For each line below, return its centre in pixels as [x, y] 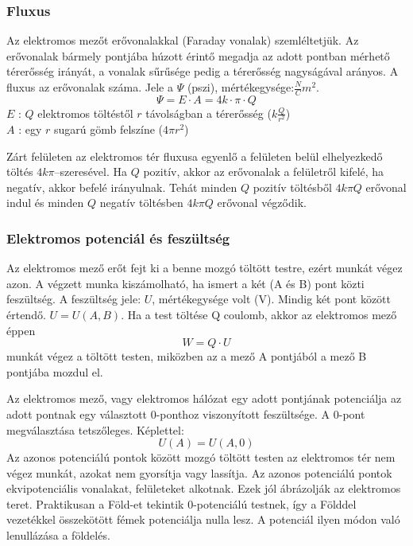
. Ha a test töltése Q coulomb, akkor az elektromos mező [259, 314]
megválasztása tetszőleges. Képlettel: [95, 429]
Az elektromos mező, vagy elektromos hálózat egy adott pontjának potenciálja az [204, 398]
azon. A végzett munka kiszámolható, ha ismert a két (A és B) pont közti [185, 283]
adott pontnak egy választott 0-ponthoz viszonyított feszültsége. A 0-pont [186, 413]
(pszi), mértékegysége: [241, 87]
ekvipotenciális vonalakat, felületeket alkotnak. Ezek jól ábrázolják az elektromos [204, 488]
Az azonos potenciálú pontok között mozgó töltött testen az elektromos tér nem [201, 457]
